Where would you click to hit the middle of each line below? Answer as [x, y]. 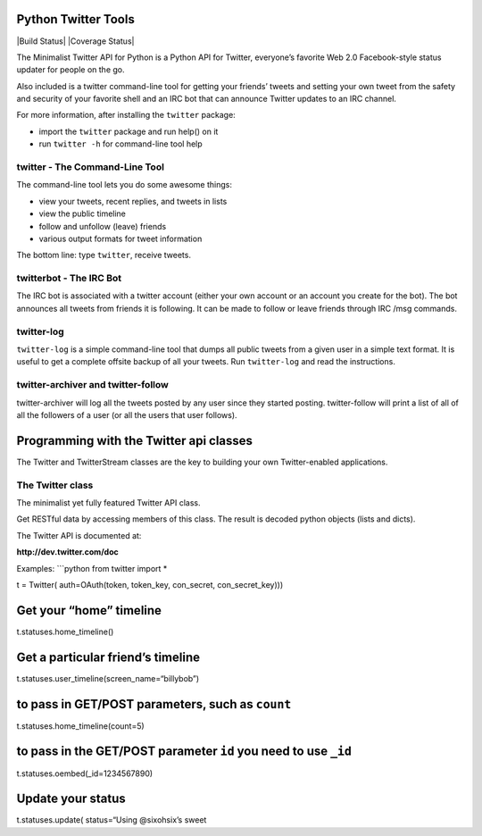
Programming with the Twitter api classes [135, 441]
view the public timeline [83, 213]
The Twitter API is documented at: [79, 535]
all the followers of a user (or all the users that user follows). [127, 414]
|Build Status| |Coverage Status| [75, 41]
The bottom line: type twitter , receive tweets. [104, 255]
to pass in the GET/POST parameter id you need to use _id [184, 752]
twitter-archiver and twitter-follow [92, 385]
